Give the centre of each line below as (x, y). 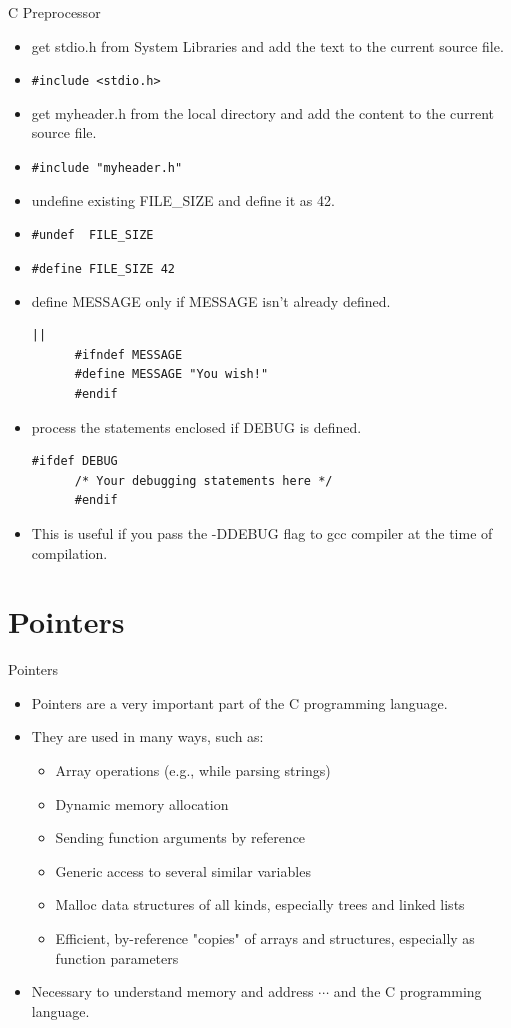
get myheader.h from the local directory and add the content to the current (263, 112)
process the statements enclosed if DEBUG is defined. (196, 426)
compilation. (69, 552)
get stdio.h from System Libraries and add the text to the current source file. (267, 45)
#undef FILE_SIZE (92, 235)
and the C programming (407, 991)
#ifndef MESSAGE (128, 354)
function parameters (117, 957)
